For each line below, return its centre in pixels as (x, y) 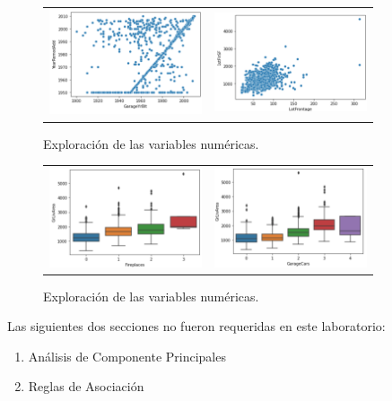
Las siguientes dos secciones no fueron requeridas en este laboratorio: (196, 326)
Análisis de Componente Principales (127, 356)
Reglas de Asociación (86, 386)
